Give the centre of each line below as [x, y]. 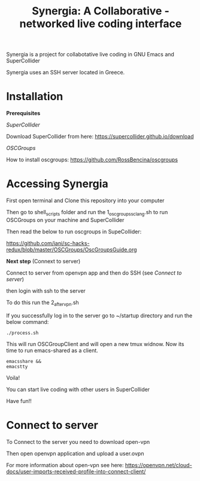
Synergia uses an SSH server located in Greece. [66, 73]
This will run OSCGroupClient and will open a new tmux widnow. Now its [95, 344]
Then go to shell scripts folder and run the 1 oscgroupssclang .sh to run [87, 213]
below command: [28, 321]
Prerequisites [23, 113]
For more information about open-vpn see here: [65, 465]
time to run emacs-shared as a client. [52, 350]
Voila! [13, 378]
